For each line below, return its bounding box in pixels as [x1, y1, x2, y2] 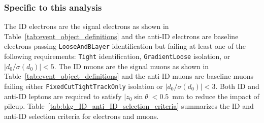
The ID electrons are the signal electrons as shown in [4, 21, 169, 32]
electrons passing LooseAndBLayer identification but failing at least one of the [4, 41, 246, 51]
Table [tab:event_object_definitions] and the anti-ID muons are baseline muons [4, 71, 253, 81]
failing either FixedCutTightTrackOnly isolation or [4, 80, 163, 91]
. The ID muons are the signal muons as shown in [54, 60, 209, 71]
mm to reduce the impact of [172, 90, 259, 101]
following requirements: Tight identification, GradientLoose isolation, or [4, 51, 230, 61]
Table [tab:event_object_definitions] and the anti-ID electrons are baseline [4, 30, 239, 41]
